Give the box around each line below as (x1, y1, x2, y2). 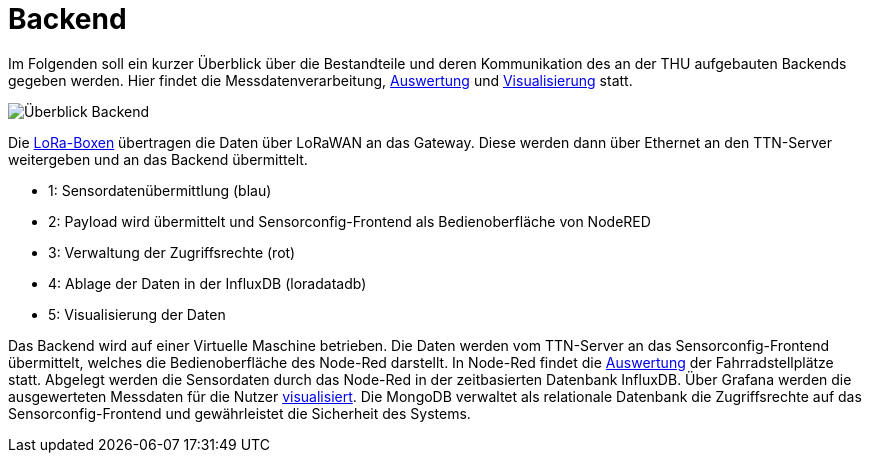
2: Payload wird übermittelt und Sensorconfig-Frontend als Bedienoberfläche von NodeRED (48, 212, 651, 230)
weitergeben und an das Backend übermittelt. (8, 150, 308, 168)
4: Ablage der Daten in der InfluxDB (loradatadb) (48, 274, 367, 292)
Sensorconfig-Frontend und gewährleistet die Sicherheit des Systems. (8, 404, 471, 422)
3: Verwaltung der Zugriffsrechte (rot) (48, 243, 296, 261)
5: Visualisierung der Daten (48, 305, 226, 323)
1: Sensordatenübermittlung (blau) (48, 181, 272, 199)
